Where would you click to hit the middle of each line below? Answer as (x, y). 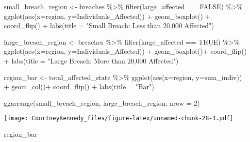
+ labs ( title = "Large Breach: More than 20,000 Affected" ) (91, 60)
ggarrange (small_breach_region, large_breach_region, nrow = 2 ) (102, 103)
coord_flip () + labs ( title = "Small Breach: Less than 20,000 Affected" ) (109, 25)
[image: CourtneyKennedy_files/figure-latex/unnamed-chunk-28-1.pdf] (119, 118)
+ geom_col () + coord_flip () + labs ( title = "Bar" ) (79, 87)
